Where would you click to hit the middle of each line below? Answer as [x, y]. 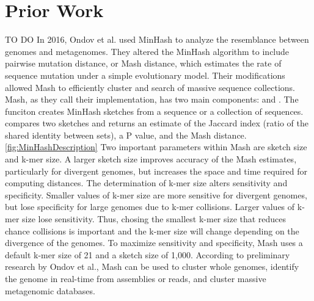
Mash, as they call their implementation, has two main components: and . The [152, 99]
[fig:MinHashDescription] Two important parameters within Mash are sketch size [156, 147]
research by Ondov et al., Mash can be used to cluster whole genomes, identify [152, 267]
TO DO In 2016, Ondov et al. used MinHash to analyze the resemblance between [157, 39]
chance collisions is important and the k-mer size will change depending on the [152, 230]
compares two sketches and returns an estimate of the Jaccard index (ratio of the [157, 123]
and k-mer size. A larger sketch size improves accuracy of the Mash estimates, [151, 159]
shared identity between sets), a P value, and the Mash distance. [126, 135]
